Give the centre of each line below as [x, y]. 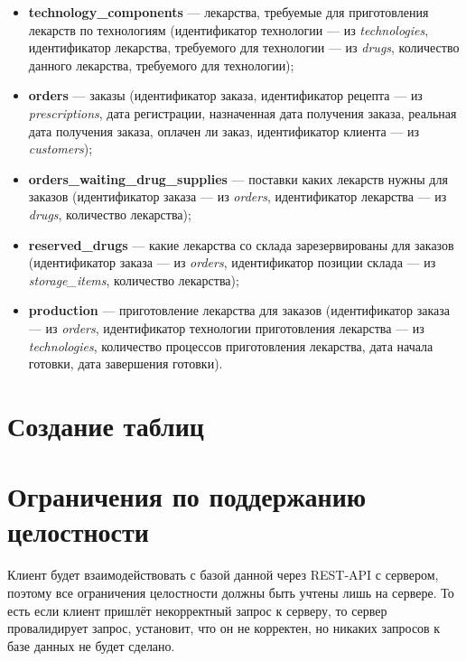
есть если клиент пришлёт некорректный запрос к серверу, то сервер [197, 610]
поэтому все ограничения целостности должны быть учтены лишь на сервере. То [231, 592]
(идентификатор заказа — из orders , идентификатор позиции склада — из [232, 262]
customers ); [61, 149]
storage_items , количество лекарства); [134, 279]
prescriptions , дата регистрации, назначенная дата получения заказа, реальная [242, 112]
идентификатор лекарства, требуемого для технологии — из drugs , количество [244, 47]
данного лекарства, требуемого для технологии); [161, 65]
